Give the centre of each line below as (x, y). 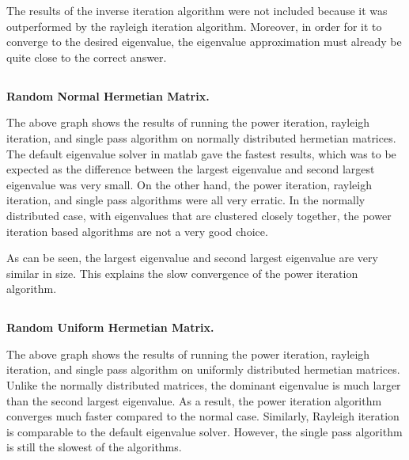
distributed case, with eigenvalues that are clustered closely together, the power (199, 215)
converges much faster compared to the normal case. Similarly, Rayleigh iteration (203, 416)
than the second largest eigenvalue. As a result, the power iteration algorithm (194, 400)
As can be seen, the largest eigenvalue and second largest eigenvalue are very (192, 258)
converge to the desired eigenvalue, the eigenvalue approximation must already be (204, 42)
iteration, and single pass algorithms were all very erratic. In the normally (186, 200)
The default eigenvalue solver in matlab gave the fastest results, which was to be (201, 153)
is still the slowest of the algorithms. (94, 447)
